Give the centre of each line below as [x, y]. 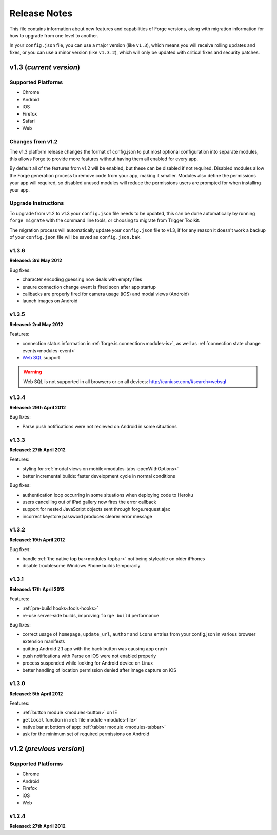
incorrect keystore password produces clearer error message [87, 516]
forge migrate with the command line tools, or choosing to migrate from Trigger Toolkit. [105, 220]
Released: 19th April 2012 [37, 540]
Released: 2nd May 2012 [36, 325]
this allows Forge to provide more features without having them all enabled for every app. [104, 159]
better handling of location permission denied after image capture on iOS [100, 670]
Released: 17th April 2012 [37, 589]
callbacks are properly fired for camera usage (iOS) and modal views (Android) [106, 294]
